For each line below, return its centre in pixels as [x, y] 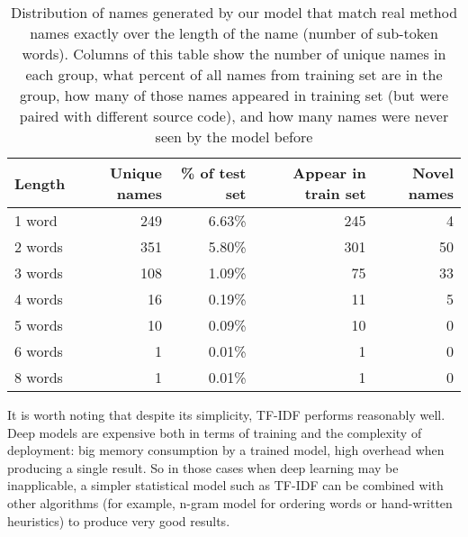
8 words [39, 377]
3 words [39, 273]
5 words [39, 325]
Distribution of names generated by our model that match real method [234, 12]
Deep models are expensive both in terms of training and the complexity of [215, 432]
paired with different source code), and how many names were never [234, 116]
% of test [214, 173]
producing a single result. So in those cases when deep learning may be [203, 467]
